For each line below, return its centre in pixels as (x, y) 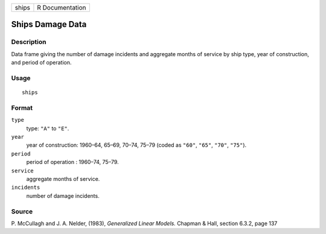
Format (22, 107)
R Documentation (62, 8)
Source (22, 211)
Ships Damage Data (49, 24)
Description (29, 42)
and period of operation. (41, 63)
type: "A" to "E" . (48, 128)
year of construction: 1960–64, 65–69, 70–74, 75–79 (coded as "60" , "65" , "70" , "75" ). (136, 145)
